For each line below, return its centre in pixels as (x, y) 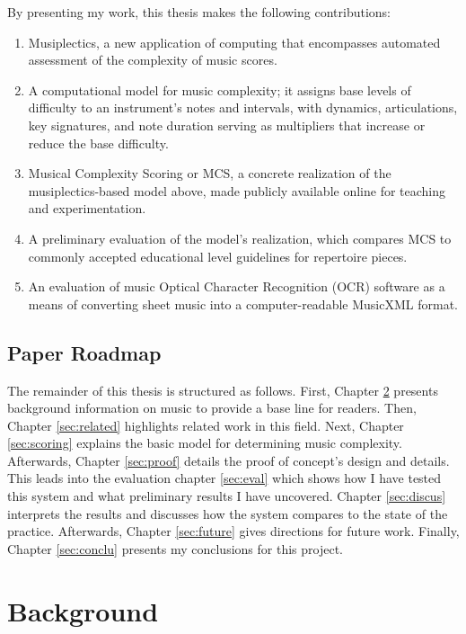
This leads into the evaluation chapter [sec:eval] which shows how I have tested (224, 478)
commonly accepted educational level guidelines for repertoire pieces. (218, 256)
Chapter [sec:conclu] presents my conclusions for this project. (175, 548)
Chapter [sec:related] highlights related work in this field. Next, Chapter (206, 425)
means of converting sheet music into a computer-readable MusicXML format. (243, 304)
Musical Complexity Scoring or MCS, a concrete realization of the (210, 173)
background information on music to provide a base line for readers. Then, (212, 408)
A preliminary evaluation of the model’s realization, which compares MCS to (240, 238)
